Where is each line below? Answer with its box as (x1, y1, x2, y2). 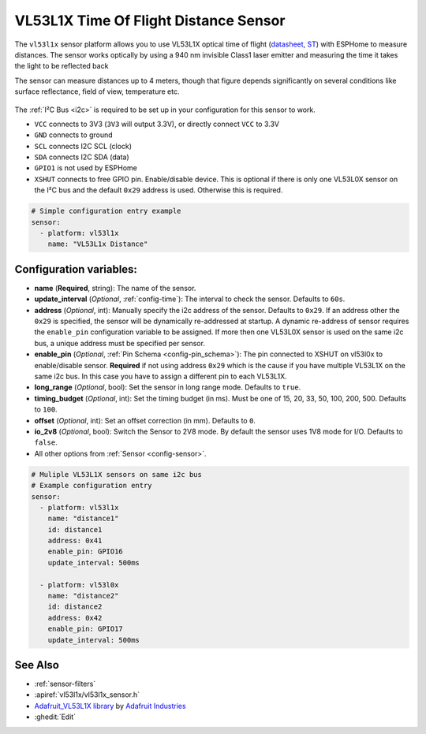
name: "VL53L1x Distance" (47, 240, 148, 248)
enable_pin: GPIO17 (47, 624, 124, 634)
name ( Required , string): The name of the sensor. (34, 283, 196, 292)
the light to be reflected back (14, 61, 109, 71)
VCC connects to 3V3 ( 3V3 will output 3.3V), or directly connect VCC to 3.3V (34, 119, 280, 129)
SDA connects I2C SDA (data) (34, 152, 129, 162)
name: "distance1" (47, 514, 119, 523)
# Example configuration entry (31, 481, 153, 490)
